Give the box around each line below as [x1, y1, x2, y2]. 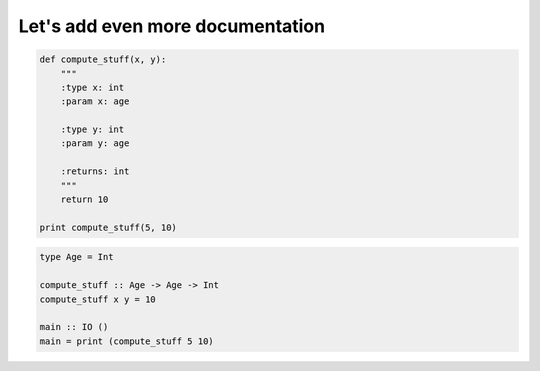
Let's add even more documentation [18, 15, 325, 37]
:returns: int [60, 166, 130, 177]
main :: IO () [39, 321, 109, 333]
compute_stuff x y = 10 [39, 293, 157, 305]
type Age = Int [39, 251, 114, 263]
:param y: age [60, 138, 130, 149]
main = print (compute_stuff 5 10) [39, 335, 214, 347]
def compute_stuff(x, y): [39, 54, 167, 65]
